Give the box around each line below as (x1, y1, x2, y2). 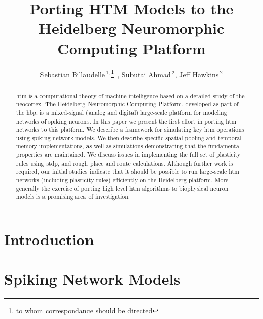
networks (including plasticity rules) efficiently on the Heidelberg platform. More (16, 176, 229, 184)
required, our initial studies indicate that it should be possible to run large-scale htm (16, 167, 240, 176)
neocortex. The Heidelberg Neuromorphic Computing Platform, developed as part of (16, 100, 239, 108)
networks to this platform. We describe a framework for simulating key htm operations (16, 125, 244, 134)
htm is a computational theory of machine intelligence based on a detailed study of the (16, 91, 245, 100)
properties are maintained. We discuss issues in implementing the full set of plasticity (16, 150, 241, 159)
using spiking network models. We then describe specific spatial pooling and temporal (16, 133, 242, 142)
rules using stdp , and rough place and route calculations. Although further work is (16, 158, 233, 167)
